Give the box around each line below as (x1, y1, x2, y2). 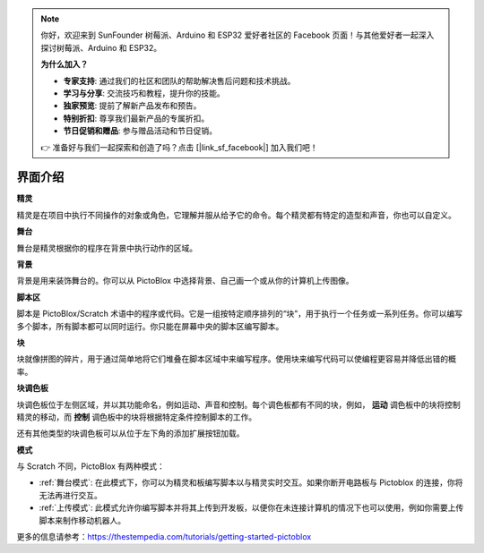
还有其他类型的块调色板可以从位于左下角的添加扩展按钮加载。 (16, 428, 245, 438)
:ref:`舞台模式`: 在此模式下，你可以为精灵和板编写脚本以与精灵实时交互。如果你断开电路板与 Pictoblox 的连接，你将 (39, 477, 463, 488)
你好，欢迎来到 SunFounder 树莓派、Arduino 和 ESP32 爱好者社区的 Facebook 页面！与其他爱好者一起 (40, 30, 419, 40)
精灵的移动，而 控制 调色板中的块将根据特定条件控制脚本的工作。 (16, 412, 257, 422)
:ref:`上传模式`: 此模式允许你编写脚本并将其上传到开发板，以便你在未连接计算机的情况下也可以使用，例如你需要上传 (39, 502, 464, 514)
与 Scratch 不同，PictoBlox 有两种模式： (16, 461, 166, 472)
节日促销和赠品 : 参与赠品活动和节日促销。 (63, 125, 217, 136)
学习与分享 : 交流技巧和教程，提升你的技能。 (63, 88, 225, 98)
